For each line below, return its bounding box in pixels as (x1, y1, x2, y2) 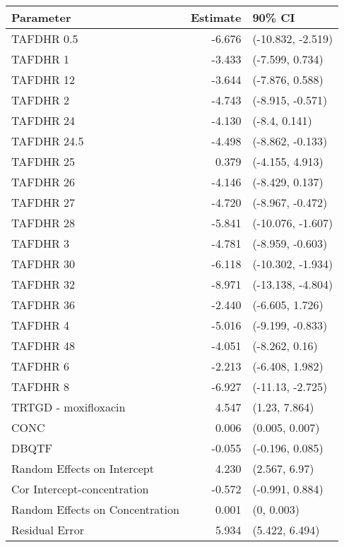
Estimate (190, 9, 242, 25)
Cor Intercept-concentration (11, 481, 149, 497)
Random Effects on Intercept (11, 460, 154, 476)
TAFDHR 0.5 (11, 30, 78, 47)
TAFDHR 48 (11, 337, 76, 354)
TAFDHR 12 (11, 71, 76, 88)
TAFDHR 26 (11, 174, 76, 190)
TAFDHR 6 (11, 358, 70, 374)
